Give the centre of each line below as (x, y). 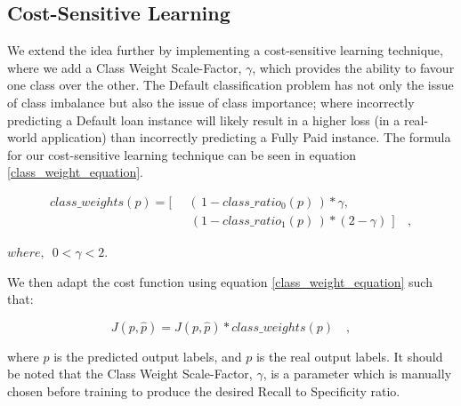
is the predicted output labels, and (148, 356)
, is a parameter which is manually (357, 374)
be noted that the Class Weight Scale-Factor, (130, 374)
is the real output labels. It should (349, 356)
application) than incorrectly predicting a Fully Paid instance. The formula (246, 137)
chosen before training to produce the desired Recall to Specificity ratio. (204, 390)
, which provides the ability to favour (353, 67)
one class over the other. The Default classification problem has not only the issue (230, 85)
